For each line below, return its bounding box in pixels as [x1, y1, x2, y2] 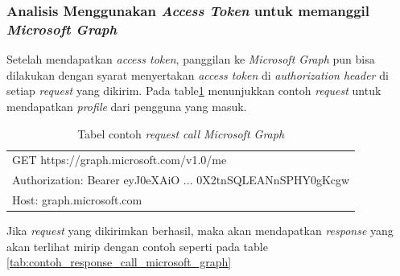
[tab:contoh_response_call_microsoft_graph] [6, 253, 232, 270]
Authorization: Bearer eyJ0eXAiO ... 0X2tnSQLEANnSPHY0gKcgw [12, 171, 350, 188]
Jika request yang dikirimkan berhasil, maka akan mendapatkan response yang [6, 222, 394, 239]
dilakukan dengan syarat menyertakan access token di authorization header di [6, 66, 389, 83]
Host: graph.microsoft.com [12, 192, 142, 208]
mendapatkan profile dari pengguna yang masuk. [6, 97, 247, 114]
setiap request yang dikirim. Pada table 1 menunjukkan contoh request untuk [6, 82, 381, 99]
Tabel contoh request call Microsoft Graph [77, 125, 285, 142]
